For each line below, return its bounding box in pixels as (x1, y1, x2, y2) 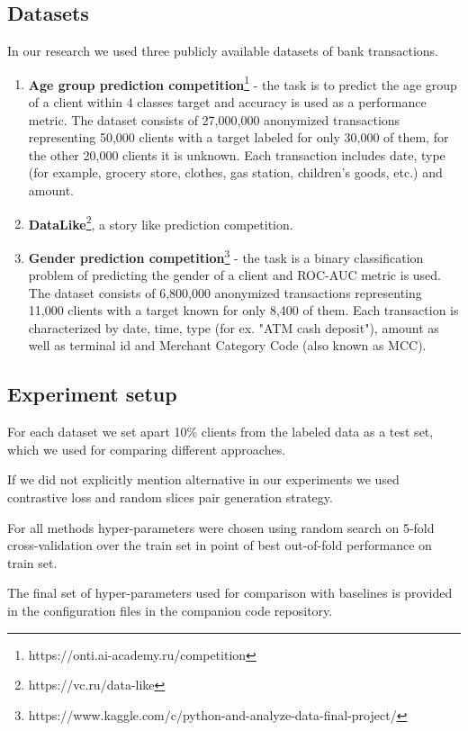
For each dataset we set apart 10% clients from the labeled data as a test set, (7, 422, 434, 441)
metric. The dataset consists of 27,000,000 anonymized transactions (28, 110, 400, 129)
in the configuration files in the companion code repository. (7, 601, 333, 620)
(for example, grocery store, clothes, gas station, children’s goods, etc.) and (28, 163, 443, 182)
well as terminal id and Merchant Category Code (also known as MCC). (28, 336, 427, 355)
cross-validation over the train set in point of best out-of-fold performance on (7, 536, 432, 555)
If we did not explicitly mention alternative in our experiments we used (7, 470, 400, 489)
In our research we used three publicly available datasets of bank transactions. (7, 41, 438, 60)
